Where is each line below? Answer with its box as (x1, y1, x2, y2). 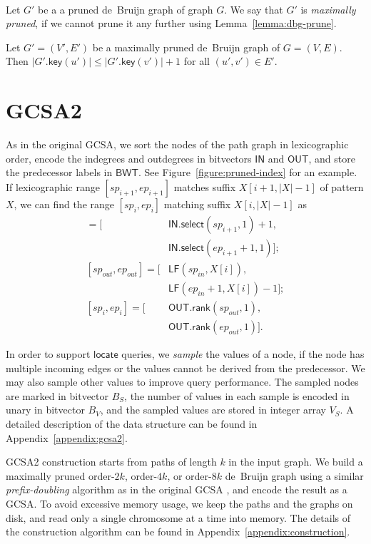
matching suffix (163, 196, 231, 211)
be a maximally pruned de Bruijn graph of (92, 39, 280, 54)
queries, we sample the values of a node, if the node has (121, 347, 365, 361)
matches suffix (173, 179, 236, 194)
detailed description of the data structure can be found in (6, 416, 258, 431)
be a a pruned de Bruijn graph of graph (38, 1, 213, 16)
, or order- (167, 468, 212, 483)
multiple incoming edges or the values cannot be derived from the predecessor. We (6, 360, 365, 375)
